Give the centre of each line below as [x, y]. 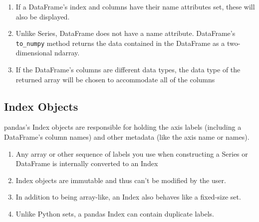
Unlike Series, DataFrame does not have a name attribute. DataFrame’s [126, 33]
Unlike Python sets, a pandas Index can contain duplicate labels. [115, 213]
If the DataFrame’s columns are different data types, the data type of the [128, 70]
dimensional [34, 53]
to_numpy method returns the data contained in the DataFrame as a [120, 43]
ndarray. [67, 53]
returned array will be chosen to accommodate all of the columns [115, 79]
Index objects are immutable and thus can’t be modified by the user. [121, 180]
